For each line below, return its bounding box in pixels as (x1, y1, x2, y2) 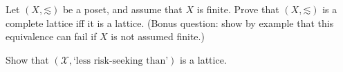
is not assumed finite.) (111, 29, 205, 44)
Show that (6, 52, 49, 66)
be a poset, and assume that (62, 2, 183, 16)
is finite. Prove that (196, 2, 279, 16)
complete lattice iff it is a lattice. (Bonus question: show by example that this (6, 15, 334, 30)
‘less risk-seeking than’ (73, 55, 169, 66)
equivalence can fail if (6, 29, 97, 44)
